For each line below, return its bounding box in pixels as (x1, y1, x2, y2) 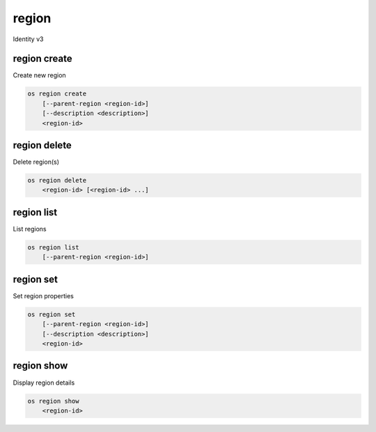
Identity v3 (13, 35, 44, 43)
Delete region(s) (13, 157, 59, 167)
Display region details (13, 378, 75, 387)
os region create (27, 90, 87, 98)
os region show (27, 397, 79, 405)
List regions (13, 224, 47, 233)
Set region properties (13, 291, 75, 300)
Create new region (13, 71, 66, 79)
